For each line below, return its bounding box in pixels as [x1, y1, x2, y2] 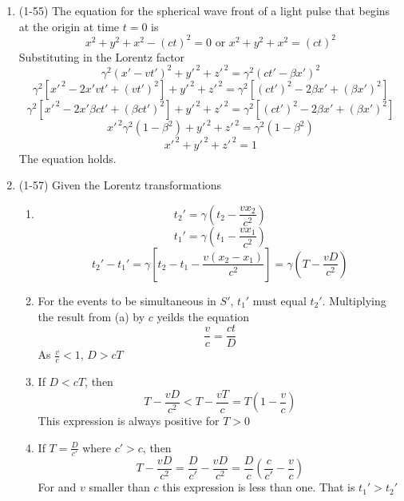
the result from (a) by [38, 308, 145, 324]
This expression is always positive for [38, 412, 220, 429]
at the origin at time [18, 18, 120, 34]
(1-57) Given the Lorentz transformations [18, 177, 222, 193]
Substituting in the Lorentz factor [18, 48, 185, 65]
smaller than [89, 479, 150, 495]
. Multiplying [322, 292, 386, 308]
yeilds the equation [156, 308, 250, 324]
